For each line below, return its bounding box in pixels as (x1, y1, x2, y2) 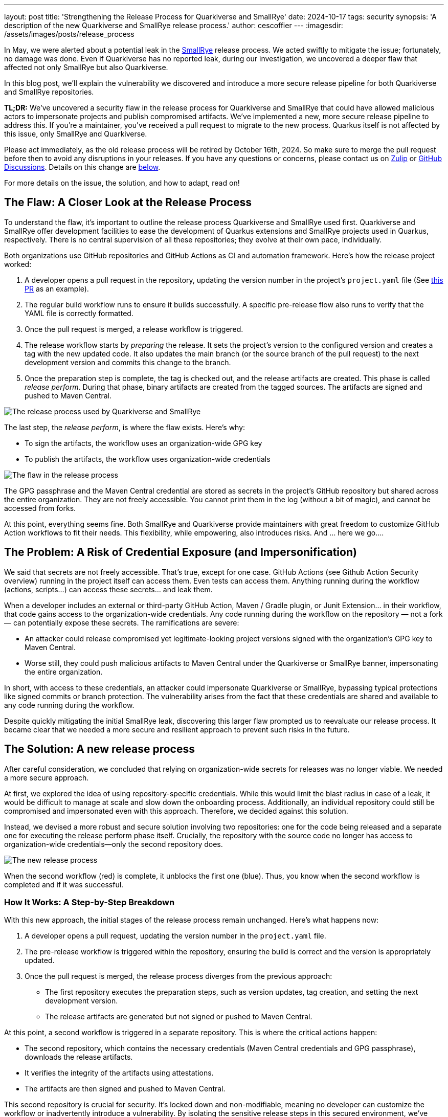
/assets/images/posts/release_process (4, 30, 135, 38)
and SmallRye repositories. (4, 87, 94, 96)
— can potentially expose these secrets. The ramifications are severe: (4, 618, 239, 627)
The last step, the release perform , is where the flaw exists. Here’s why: (4, 422, 245, 432)
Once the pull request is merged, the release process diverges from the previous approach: (25, 972, 332, 981)
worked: (4, 259, 32, 269)
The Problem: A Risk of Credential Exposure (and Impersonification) (4, 546, 357, 559)
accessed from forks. (4, 503, 76, 512)
